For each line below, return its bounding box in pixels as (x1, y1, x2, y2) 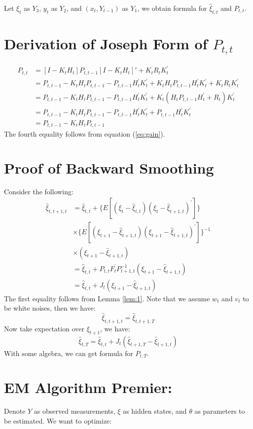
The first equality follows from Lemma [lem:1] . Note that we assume (4, 293, 210, 303)
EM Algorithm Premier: (4, 377, 172, 397)
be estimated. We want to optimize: (4, 415, 112, 426)
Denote (4, 406, 26, 416)
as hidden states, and (123, 406, 187, 416)
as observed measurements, (34, 406, 115, 416)
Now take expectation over (4, 323, 84, 333)
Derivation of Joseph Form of (4, 33, 208, 53)
